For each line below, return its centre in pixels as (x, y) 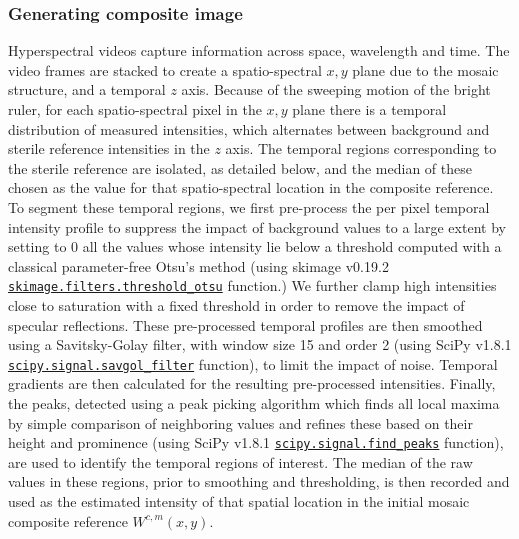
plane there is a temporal (369, 109)
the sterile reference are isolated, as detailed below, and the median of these (240, 167)
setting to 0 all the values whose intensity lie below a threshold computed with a (255, 246)
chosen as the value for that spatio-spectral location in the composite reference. (251, 187)
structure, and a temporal (87, 89)
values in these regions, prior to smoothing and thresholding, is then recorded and (259, 481)
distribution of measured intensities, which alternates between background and (249, 128)
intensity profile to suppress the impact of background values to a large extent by (257, 226)
